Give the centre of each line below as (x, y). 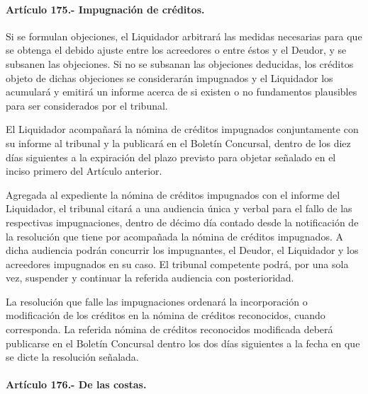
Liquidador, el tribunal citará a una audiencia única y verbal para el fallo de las (179, 208)
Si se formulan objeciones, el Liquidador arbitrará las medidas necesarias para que (184, 36)
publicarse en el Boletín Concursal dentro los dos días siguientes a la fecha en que (183, 343)
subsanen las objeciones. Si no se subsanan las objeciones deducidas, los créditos (180, 63)
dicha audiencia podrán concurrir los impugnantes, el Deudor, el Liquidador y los (182, 250)
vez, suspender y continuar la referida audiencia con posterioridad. (150, 278)
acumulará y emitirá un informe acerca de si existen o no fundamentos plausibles (182, 92)
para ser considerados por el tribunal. (87, 105)
